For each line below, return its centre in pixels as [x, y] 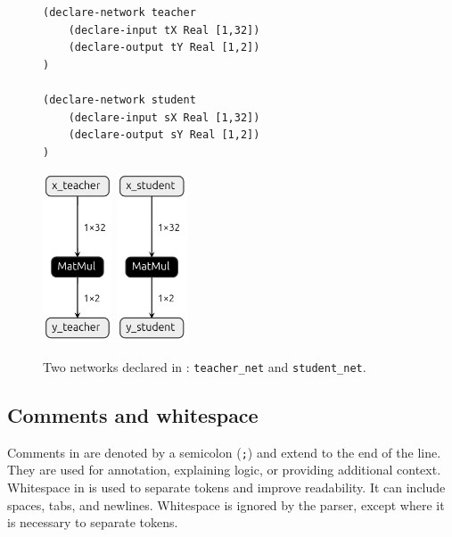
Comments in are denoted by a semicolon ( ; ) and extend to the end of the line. [224, 452]
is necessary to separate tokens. [93, 522]
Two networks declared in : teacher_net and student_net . [205, 366]
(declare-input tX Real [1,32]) [164, 30]
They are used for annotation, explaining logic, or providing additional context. [224, 470]
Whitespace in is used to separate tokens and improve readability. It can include [226, 487]
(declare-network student [119, 99]
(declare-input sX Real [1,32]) [164, 117]
